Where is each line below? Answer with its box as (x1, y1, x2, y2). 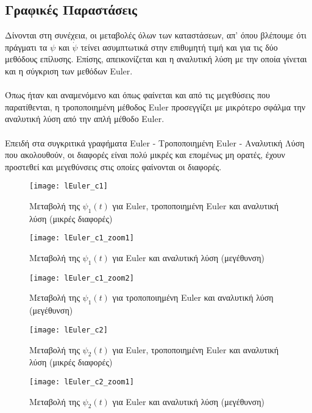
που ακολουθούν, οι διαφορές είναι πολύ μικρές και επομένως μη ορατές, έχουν (5, 148, 285, 161)
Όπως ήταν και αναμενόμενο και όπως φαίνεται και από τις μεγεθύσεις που (5, 88, 271, 101)
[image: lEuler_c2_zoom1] (29, 377, 134, 386)
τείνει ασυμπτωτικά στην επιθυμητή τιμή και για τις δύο (80, 40, 278, 53)
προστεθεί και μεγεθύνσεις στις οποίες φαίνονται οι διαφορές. (5, 160, 222, 173)
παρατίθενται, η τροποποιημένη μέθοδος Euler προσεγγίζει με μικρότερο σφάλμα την (5, 100, 306, 113)
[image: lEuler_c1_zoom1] (29, 234, 134, 243)
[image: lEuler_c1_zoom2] (29, 273, 134, 282)
